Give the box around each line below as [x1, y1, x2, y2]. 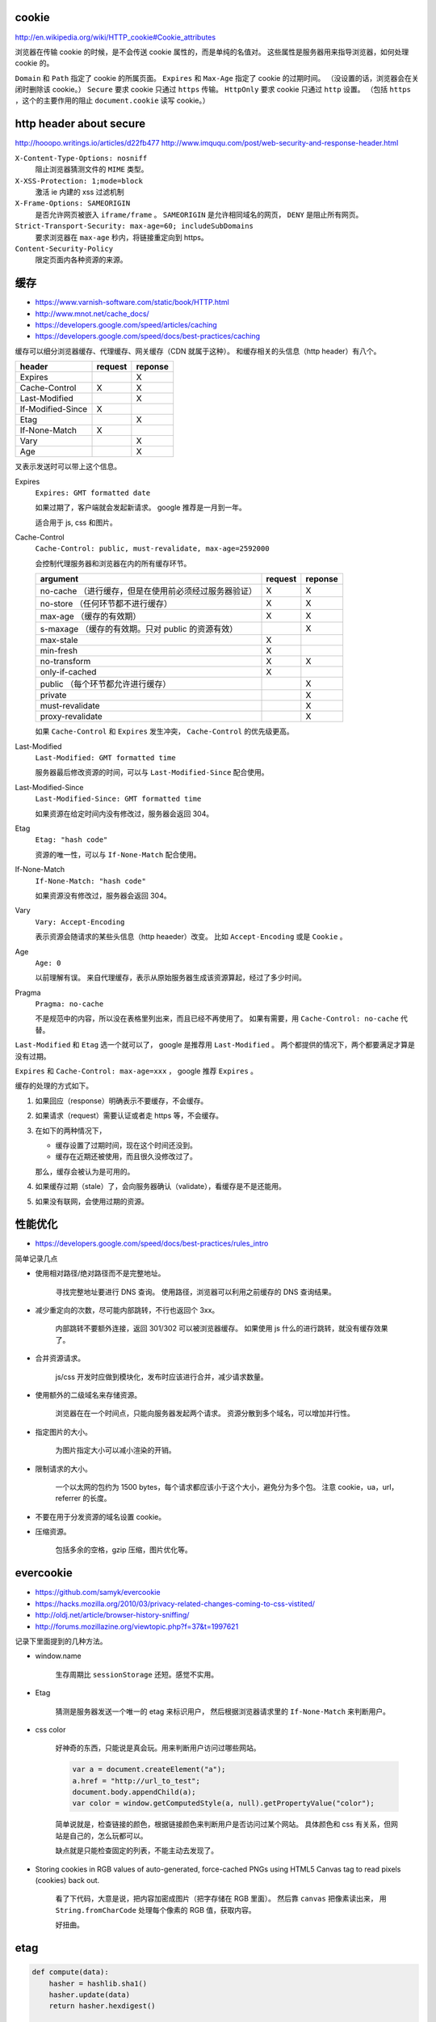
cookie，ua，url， [337, 1482, 399, 1491]
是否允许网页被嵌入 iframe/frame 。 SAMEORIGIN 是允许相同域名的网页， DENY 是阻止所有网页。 [35, 209, 363, 219]
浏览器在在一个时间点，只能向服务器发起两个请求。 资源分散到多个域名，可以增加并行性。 [55, 1408, 354, 1419]
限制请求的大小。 [35, 1464, 92, 1474]
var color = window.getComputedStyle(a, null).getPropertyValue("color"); [72, 1799, 375, 1808]
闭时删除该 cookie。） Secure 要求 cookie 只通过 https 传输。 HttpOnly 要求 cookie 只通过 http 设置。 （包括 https [15, 85, 412, 95]
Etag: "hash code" [35, 835, 108, 844]
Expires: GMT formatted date [35, 488, 151, 497]
